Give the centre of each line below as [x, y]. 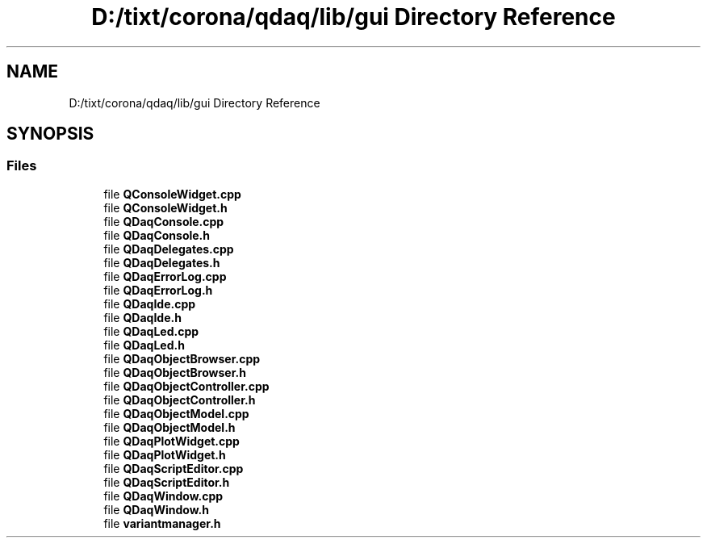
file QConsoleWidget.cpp [172, 194]
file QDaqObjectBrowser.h [175, 372]
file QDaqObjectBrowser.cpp [182, 358]
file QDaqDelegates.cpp [169, 249]
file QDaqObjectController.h [180, 400]
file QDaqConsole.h [157, 235]
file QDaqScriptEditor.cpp [174, 468]
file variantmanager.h [162, 523]
